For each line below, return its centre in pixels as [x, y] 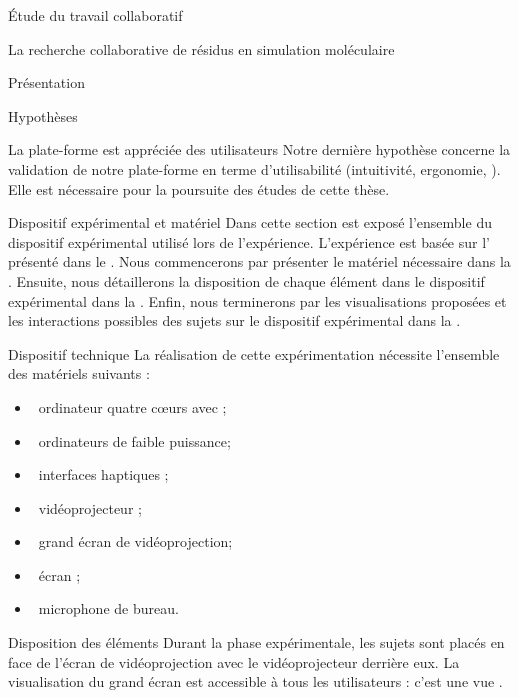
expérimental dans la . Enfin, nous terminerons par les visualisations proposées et [257, 300]
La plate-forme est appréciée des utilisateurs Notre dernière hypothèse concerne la [259, 149]
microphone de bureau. [108, 608]
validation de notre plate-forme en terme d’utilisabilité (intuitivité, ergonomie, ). [254, 168]
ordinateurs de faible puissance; [134, 440]
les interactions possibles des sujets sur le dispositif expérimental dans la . [234, 320]
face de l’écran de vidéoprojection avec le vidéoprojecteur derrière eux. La [234, 661]
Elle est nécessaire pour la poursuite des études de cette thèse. [199, 188]
